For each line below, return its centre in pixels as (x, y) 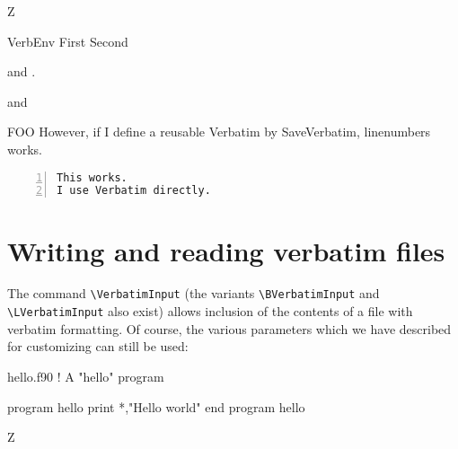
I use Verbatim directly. (134, 191)
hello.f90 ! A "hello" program (86, 376)
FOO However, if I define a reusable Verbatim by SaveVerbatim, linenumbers (219, 132)
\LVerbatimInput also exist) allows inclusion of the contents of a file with (210, 311)
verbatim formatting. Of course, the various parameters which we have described (229, 328)
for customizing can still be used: (98, 346)
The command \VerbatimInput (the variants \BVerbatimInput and (194, 293)
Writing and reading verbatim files (226, 250)
